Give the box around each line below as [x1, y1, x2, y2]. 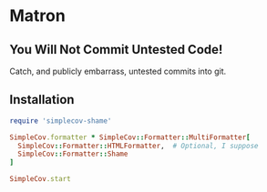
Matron [9, 5, 66, 26]
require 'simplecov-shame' [9, 116, 112, 126]
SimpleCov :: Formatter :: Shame [17, 149, 128, 159]
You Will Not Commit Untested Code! [9, 42, 223, 57]
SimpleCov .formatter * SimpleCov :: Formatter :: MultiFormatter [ [9, 133, 251, 142]
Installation [9, 92, 75, 107]
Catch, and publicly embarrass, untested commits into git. [9, 66, 227, 76]
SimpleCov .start [9, 175, 71, 184]
